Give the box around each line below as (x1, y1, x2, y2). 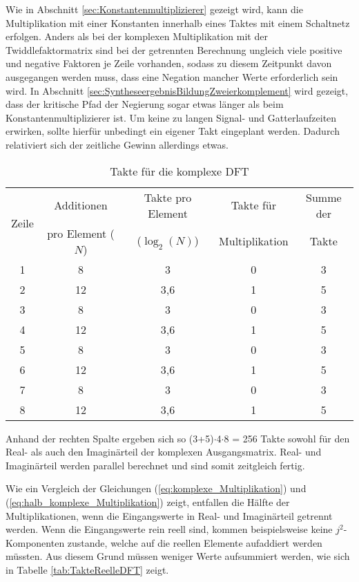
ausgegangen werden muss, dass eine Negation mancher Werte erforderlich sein (6, 69, 338, 84)
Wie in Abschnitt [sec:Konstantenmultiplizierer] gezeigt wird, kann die (6, 2, 303, 16)
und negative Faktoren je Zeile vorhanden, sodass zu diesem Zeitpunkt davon (6, 56, 332, 71)
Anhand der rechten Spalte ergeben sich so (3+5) (6, 431, 214, 445)
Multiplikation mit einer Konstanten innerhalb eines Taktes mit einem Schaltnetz (6, 15, 350, 30)
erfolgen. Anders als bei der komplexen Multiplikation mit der (6, 29, 268, 44)
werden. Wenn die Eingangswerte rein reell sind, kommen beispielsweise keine (6, 522, 333, 536)
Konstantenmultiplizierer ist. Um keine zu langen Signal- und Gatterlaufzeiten (6, 110, 337, 124)
